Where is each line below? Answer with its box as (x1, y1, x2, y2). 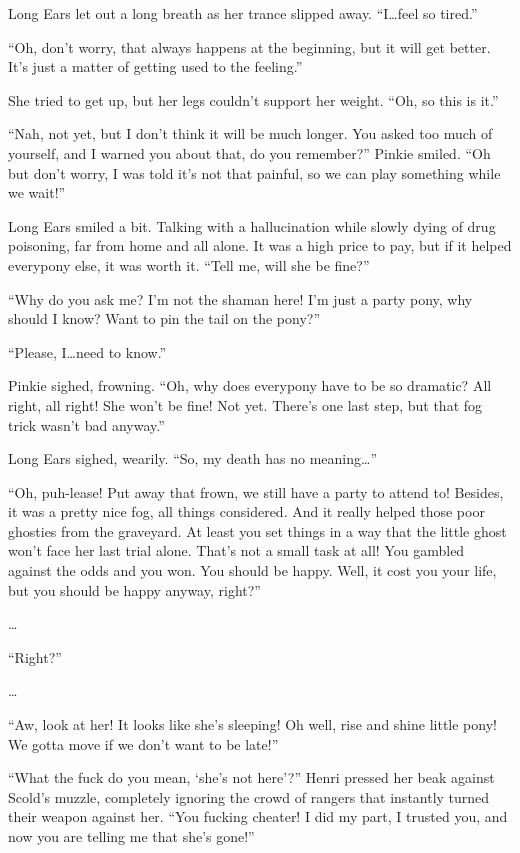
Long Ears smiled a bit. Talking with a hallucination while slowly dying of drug (8, 215, 496, 236)
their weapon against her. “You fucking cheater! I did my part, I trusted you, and (8, 806, 508, 827)
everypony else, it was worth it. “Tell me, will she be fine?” (8, 254, 370, 275)
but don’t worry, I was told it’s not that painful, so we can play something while (8, 162, 501, 183)
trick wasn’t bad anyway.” (8, 414, 165, 435)
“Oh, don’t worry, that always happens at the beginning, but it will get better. (8, 36, 491, 57)
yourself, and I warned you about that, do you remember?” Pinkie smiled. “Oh (8, 142, 491, 163)
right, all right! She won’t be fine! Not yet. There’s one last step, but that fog (8, 394, 483, 415)
